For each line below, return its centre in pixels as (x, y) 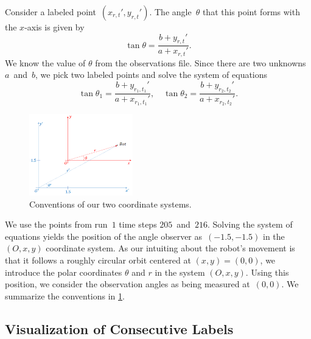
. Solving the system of (250, 224)
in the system (180, 272)
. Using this (267, 272)
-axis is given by (54, 27)
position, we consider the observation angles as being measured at (128, 284)
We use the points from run (56, 224)
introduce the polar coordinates (64, 272)
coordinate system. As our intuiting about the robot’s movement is (170, 248)
